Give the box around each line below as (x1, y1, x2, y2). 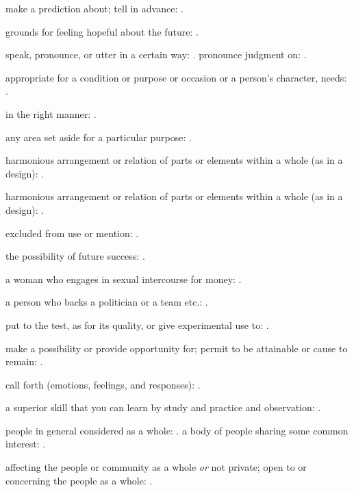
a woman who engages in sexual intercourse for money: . (5, 271, 242, 286)
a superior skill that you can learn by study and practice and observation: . (5, 400, 321, 415)
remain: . (5, 354, 43, 369)
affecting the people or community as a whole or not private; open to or (5, 460, 307, 474)
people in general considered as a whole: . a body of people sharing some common (5, 423, 349, 437)
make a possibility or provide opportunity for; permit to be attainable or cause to (5, 341, 348, 355)
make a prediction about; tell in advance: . (5, 1, 184, 15)
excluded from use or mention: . (5, 225, 139, 240)
